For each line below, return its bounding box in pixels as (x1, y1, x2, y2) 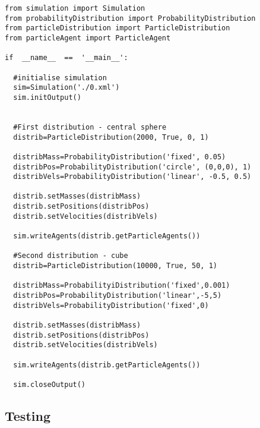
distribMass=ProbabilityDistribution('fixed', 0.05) (13, 152, 226, 161)
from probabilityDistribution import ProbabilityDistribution (5, 14, 256, 23)
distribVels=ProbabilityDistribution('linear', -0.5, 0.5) (13, 172, 252, 181)
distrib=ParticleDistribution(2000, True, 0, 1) (13, 133, 209, 141)
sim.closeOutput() (13, 380, 86, 389)
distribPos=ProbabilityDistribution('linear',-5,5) (13, 291, 222, 300)
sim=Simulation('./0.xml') (13, 83, 120, 92)
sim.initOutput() (13, 93, 81, 102)
